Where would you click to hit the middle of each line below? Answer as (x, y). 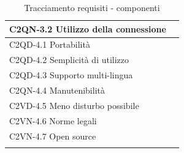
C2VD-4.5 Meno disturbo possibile (74, 105)
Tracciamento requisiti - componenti (92, 7)
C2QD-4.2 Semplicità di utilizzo (69, 60)
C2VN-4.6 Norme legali (53, 120)
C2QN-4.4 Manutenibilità (57, 90)
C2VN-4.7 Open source (53, 136)
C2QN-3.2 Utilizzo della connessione (88, 28)
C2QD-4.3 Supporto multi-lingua (71, 75)
